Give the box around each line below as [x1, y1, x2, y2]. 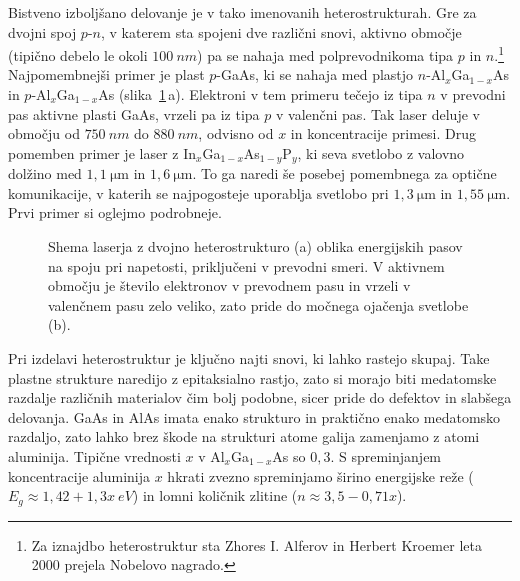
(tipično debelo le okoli [8, 44, 148, 65]
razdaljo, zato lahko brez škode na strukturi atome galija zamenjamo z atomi [8, 426, 480, 447]
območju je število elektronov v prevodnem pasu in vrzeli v [48, 275, 411, 296]
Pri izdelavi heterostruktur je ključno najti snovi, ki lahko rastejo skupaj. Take [8, 348, 490, 369]
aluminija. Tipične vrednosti [8, 445, 181, 466]
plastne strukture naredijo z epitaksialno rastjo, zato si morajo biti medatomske [8, 367, 497, 388]
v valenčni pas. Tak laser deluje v [275, 103, 480, 124]
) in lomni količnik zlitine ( [132, 485, 298, 506]
